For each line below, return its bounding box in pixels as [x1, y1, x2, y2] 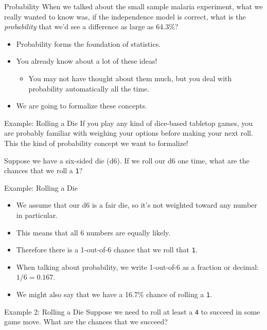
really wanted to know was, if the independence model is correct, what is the [4, 11, 246, 22]
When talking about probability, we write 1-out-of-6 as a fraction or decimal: [16, 261, 259, 272]
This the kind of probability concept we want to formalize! [4, 137, 188, 148]
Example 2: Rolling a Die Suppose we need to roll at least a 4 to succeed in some [4, 306, 260, 317]
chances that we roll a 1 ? [4, 165, 83, 176]
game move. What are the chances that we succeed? [4, 316, 168, 327]
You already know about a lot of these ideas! [16, 56, 157, 66]
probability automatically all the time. [28, 83, 150, 94]
